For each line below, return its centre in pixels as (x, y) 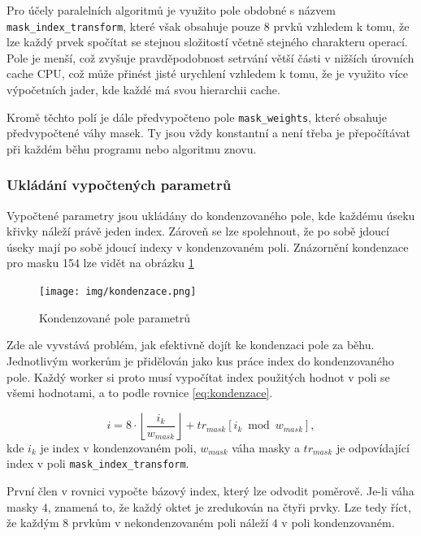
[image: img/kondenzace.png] (118, 292)
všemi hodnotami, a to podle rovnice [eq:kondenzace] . (140, 393)
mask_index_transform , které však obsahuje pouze (134, 26)
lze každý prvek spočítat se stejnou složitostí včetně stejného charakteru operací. (207, 42)
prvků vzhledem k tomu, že (341, 26)
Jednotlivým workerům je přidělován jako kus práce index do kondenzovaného (200, 360)
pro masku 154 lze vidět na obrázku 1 (100, 263)
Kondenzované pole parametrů (115, 317)
